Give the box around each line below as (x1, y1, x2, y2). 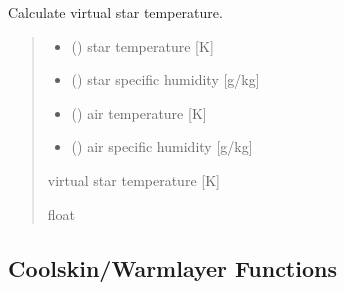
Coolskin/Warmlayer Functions (8, 252, 337, 283)
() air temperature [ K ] (71, 102, 207, 123)
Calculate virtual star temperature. (8, 2, 223, 22)
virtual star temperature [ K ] (47, 169, 220, 190)
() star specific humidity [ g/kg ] (71, 69, 260, 90)
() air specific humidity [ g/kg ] (71, 136, 253, 157)
